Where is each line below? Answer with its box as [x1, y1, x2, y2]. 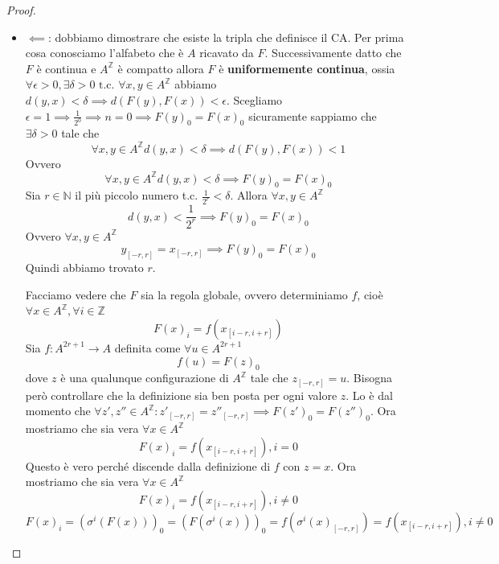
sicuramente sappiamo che [248, 107, 377, 124]
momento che [25, 402, 91, 419]
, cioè [357, 286, 383, 303]
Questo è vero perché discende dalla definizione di [25, 457, 271, 474]
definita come [114, 339, 181, 356]
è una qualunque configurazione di [60, 369, 229, 386]
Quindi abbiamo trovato [25, 259, 144, 276]
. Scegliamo [226, 91, 283, 108]
